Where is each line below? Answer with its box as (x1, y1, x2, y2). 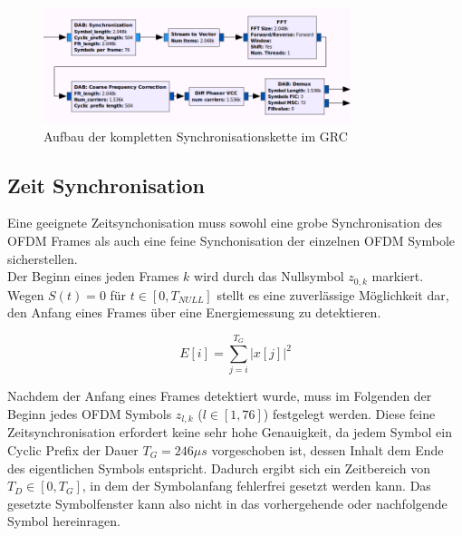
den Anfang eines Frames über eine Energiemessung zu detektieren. (7, 303, 381, 322)
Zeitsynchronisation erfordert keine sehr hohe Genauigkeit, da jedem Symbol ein (7, 423, 452, 442)
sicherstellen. (7, 249, 78, 268)
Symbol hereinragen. (7, 512, 120, 531)
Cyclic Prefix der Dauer (7, 441, 139, 460)
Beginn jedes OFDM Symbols (7, 404, 172, 423)
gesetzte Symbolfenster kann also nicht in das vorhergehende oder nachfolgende (7, 493, 448, 512)
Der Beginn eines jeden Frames (7, 267, 179, 286)
